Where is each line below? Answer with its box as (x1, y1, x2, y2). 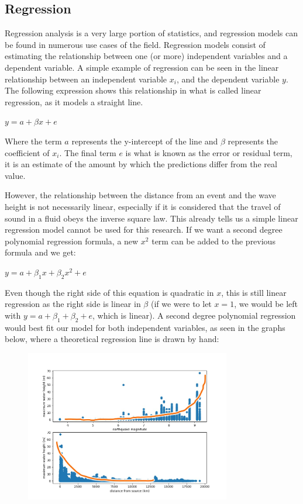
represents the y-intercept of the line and (71, 134, 218, 147)
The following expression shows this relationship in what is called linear (5, 84, 261, 96)
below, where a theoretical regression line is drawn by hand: (5, 333, 219, 345)
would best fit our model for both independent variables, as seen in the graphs (5, 321, 285, 333)
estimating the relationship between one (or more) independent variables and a (5, 50, 288, 62)
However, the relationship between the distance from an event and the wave (5, 189, 276, 201)
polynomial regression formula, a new (5, 234, 139, 247)
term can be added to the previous (151, 234, 276, 247)
